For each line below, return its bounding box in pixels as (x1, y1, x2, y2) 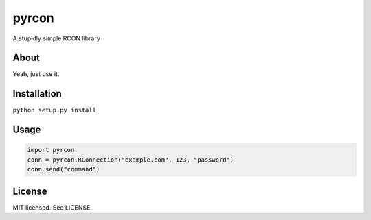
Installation (12, 88, 62, 99)
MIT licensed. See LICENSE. (12, 203, 93, 212)
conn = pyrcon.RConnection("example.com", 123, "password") (27, 156, 234, 164)
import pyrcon (27, 146, 75, 154)
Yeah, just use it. (12, 70, 60, 78)
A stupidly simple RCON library (12, 34, 101, 42)
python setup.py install (12, 106, 96, 114)
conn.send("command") (27, 165, 100, 173)
